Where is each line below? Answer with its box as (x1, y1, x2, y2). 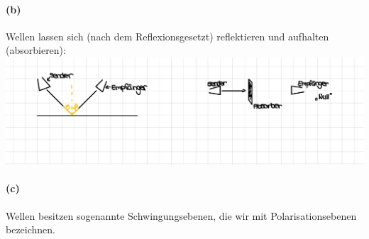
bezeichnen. (6, 222, 55, 237)
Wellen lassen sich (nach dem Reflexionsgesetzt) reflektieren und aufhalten (6, 28, 329, 43)
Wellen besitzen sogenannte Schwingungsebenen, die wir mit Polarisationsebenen (6, 208, 357, 223)
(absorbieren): (6, 43, 66, 57)
